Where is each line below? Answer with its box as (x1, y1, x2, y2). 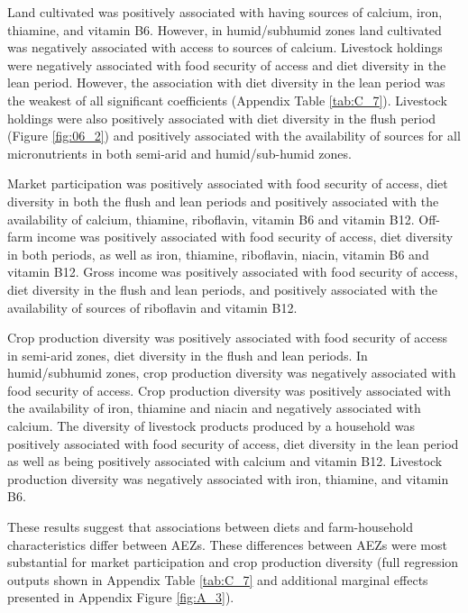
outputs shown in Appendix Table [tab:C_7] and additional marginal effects (7, 570, 428, 589)
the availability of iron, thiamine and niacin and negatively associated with (7, 398, 421, 417)
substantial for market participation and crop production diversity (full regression (7, 553, 459, 572)
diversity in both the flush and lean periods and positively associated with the (7, 191, 439, 210)
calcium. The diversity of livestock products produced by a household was (7, 416, 416, 435)
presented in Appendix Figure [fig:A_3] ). (7, 588, 234, 607)
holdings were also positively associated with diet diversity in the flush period (7, 108, 436, 127)
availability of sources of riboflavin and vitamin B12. (7, 297, 298, 316)
